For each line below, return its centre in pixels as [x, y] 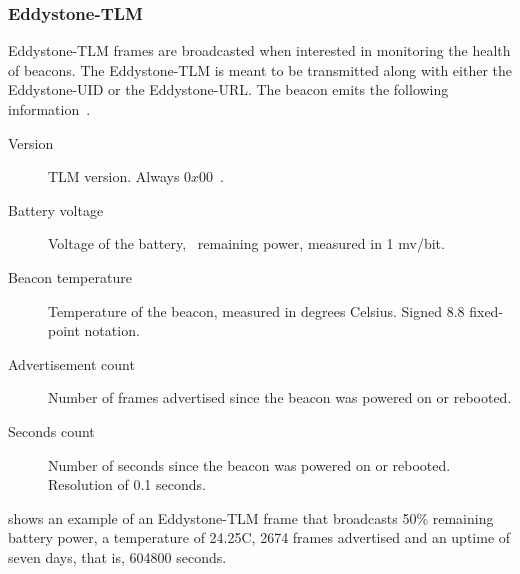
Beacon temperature [70, 276]
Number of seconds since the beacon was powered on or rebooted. [249, 464]
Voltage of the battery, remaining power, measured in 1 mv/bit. [246, 243]
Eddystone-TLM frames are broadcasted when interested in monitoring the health [259, 50]
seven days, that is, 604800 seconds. [117, 556]
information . [49, 109]
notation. [112, 330]
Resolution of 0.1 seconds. [127, 484]
